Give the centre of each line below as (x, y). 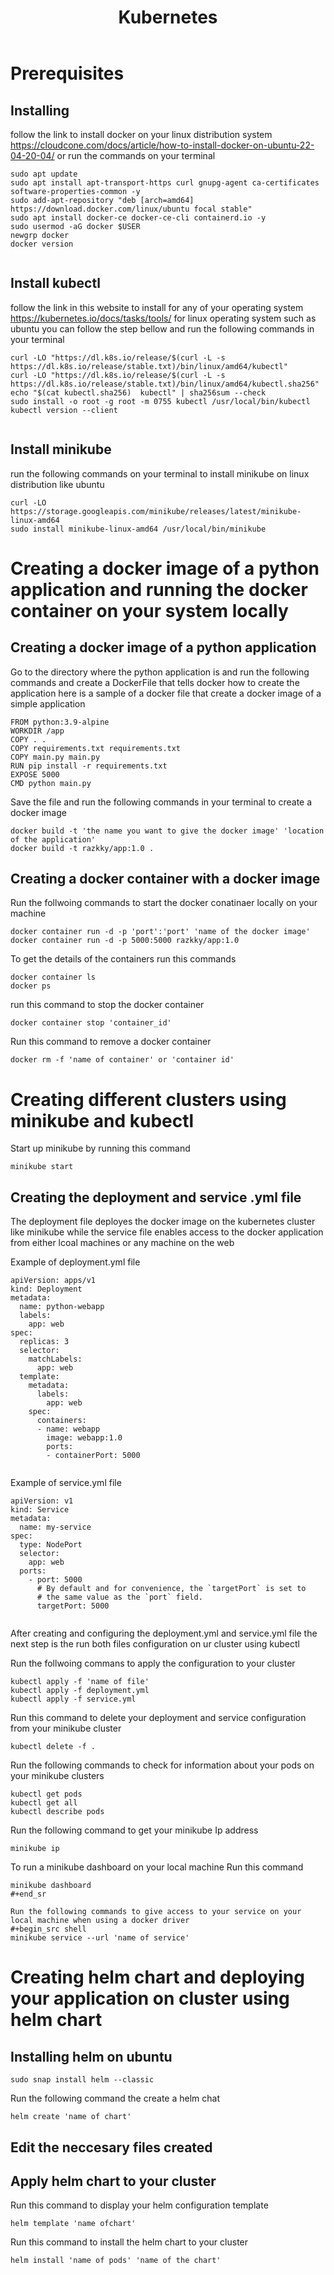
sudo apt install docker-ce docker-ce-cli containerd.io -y (138, 218)
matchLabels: (55, 1359)
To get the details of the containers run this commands (123, 959)
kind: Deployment (46, 1289)
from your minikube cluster (66, 1728)
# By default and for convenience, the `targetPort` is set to (171, 1589)
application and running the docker (159, 589)
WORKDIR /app (37, 731)
